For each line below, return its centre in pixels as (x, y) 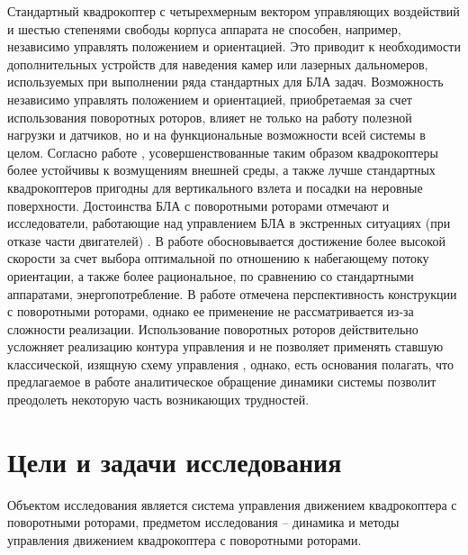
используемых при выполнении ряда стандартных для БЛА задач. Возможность (225, 82)
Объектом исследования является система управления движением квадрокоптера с (232, 504)
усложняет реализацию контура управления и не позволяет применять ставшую (225, 346)
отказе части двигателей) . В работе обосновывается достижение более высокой (226, 240)
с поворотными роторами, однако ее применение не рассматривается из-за (211, 311)
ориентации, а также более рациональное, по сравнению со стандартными (211, 275)
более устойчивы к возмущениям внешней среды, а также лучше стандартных (221, 170)
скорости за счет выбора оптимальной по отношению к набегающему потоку (218, 258)
